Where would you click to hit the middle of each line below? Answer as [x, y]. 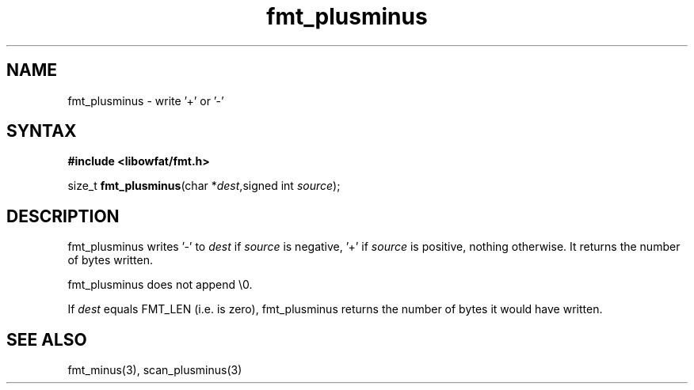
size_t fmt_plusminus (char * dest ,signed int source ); [204, 186]
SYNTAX [42, 131]
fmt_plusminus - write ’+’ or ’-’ [146, 100]
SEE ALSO [47, 339]
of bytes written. [110, 260]
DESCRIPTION [63, 216]
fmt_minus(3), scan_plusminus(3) [155, 370]
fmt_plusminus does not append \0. [160, 285]
